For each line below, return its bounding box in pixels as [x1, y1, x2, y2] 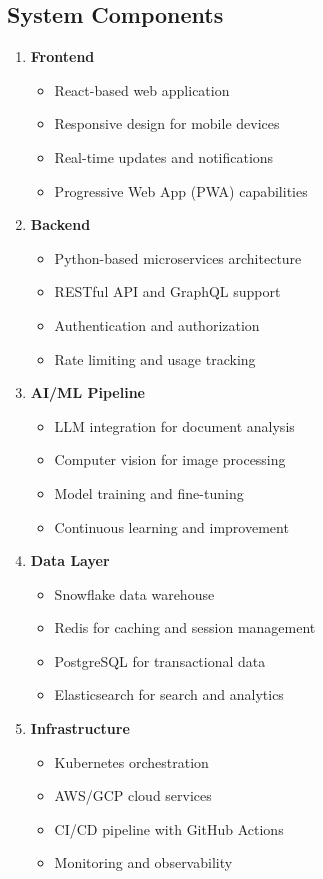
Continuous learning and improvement [54, 516, 289, 537]
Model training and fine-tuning [54, 482, 244, 503]
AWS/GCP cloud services [54, 785, 212, 806]
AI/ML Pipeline [30, 382, 145, 403]
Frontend [30, 46, 95, 67]
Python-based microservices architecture [54, 247, 302, 268]
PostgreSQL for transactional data [54, 650, 266, 671]
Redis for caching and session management [54, 617, 316, 638]
